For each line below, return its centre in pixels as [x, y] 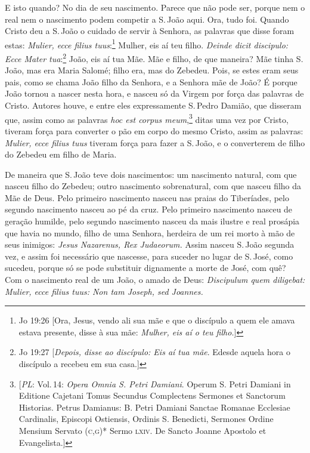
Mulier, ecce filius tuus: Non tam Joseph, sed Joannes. [104, 291]
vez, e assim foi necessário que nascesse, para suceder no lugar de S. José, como [149, 256]
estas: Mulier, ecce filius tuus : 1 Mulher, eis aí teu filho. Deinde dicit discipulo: [147, 44]
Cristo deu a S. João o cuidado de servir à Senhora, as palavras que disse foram [150, 31]
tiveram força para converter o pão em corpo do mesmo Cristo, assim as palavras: [154, 130]
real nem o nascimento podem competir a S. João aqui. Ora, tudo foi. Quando [147, 19]
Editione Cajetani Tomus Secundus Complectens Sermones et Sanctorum [152, 395]
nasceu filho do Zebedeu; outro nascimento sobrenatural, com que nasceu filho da [153, 186]
